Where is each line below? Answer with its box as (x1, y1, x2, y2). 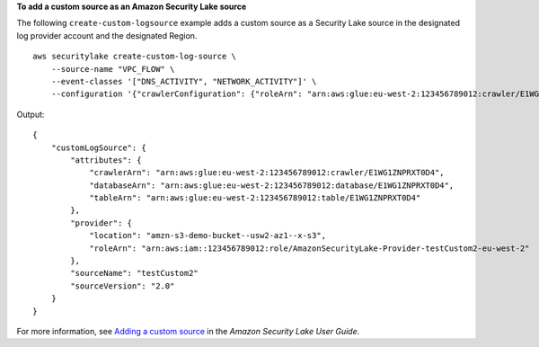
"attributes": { (70, 155, 142, 165)
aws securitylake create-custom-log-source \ (32, 51, 237, 62)
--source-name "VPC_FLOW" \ (50, 64, 175, 74)
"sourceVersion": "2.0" (70, 280, 175, 291)
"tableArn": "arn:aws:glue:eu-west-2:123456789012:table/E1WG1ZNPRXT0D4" (89, 193, 421, 203)
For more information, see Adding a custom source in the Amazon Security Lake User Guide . (16, 325, 360, 336)
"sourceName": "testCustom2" (70, 268, 199, 279)
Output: (16, 109, 45, 120)
